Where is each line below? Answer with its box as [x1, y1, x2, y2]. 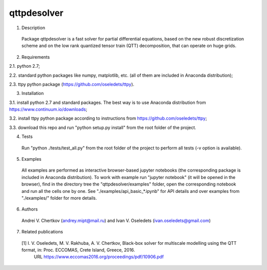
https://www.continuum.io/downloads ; [9, 106, 88, 112]
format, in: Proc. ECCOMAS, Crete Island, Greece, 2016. [21, 247, 135, 253]
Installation [21, 90, 44, 96]
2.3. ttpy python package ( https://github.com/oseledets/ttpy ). [9, 81, 134, 87]
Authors [21, 206, 38, 212]
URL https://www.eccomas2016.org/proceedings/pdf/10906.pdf [34, 254, 164, 260]
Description [21, 25, 45, 31]
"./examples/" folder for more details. [21, 195, 97, 201]
